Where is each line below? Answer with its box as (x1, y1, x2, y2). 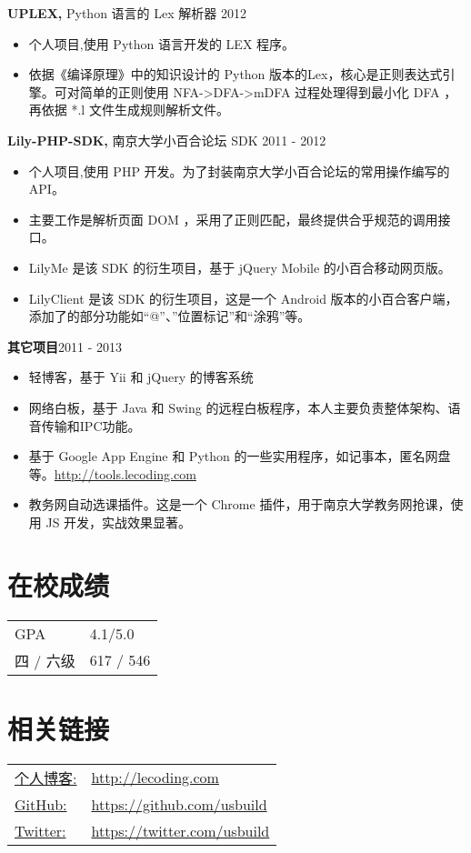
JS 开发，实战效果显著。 (45, 512, 192, 531)
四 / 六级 (15, 649, 75, 671)
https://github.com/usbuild (91, 793, 267, 815)
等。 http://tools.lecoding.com (28, 464, 196, 483)
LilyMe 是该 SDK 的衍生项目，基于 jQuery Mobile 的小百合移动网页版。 (28, 257, 451, 276)
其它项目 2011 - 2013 (7, 336, 122, 356)
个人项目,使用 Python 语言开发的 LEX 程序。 (28, 34, 296, 53)
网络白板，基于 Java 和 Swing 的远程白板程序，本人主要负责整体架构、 (28, 397, 448, 416)
